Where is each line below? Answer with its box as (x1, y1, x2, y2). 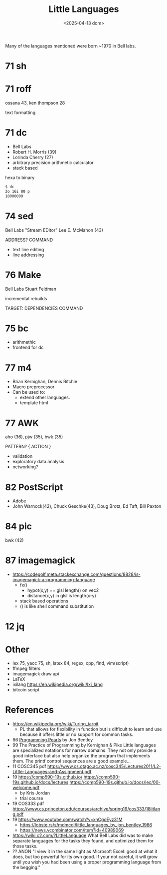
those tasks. (12, 843, 38, 849)
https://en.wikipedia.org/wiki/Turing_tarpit (12, 721, 99, 727)
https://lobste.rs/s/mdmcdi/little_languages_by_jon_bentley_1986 (19, 822, 153, 828)
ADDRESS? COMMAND (5, 237, 53, 243)
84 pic (5, 521, 32, 532)
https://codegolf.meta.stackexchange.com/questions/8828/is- (12, 571, 141, 577)
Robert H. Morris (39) (12, 149, 57, 155)
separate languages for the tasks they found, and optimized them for (12, 838, 154, 844)
